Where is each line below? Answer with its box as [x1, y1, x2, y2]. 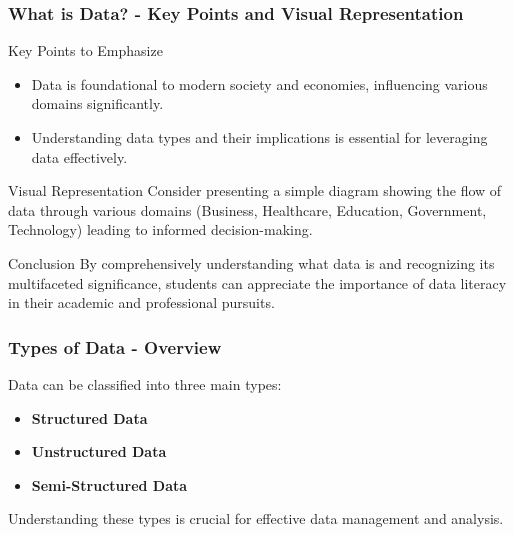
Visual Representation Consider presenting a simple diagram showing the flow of [8, 180, 502, 201]
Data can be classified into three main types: [8, 373, 282, 394]
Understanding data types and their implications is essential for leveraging [31, 127, 488, 147]
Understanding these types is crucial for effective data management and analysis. [8, 508, 504, 529]
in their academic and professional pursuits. [8, 292, 275, 313]
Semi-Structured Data [31, 474, 188, 495]
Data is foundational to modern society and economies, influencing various [31, 73, 488, 94]
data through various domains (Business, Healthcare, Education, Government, [8, 199, 487, 220]
